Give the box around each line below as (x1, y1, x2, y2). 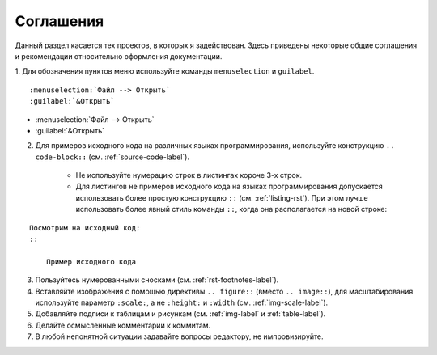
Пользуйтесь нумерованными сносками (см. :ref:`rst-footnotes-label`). (35, 275, 279, 285)
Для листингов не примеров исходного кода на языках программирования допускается (75, 182, 384, 192)
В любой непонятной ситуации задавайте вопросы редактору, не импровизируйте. (35, 332, 324, 341)
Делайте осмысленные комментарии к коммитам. (35, 320, 211, 330)
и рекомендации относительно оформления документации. (15, 51, 223, 61)
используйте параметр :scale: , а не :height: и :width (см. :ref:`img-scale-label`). (35, 298, 329, 307)
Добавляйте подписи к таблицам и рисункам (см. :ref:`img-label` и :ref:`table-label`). (35, 309, 326, 319)
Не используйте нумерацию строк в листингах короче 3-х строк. (75, 171, 303, 180)
